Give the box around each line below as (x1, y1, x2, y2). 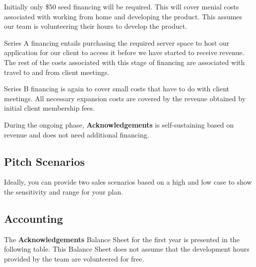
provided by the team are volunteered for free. (4, 253, 144, 264)
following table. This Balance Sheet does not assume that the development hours (4, 244, 250, 254)
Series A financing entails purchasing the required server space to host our (4, 37, 230, 48)
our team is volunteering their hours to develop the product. (4, 21, 188, 31)
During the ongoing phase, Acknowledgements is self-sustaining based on (4, 119, 234, 130)
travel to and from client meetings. (4, 67, 110, 77)
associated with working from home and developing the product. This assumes (4, 11, 243, 21)
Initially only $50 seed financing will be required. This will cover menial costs (4, 1, 239, 11)
